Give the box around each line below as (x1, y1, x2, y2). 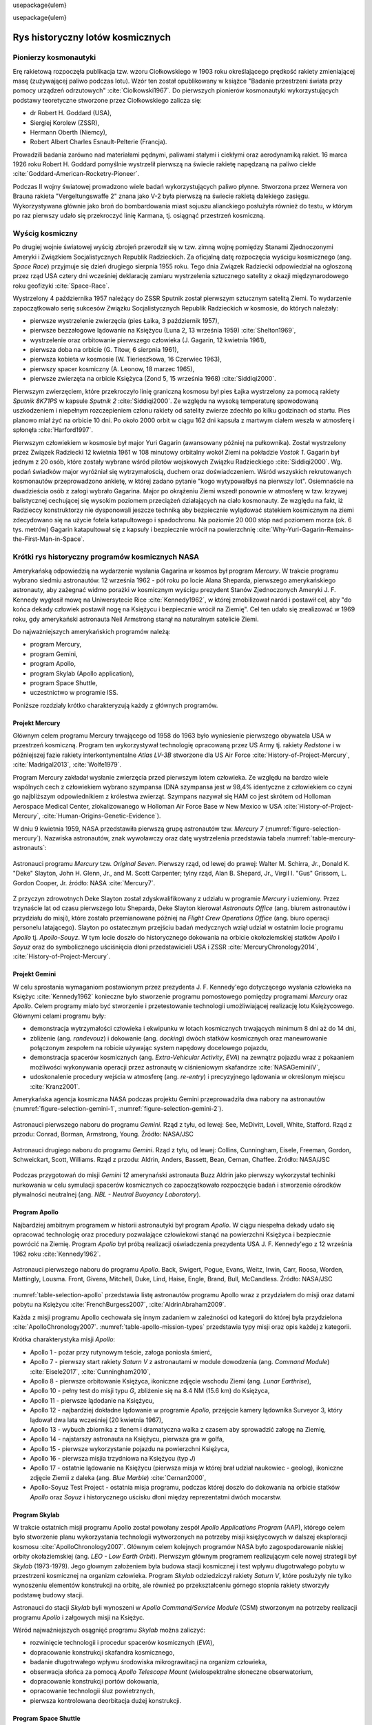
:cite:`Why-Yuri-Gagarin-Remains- (257, 525, 354, 534)
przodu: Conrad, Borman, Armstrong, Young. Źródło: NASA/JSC (12, 1130, 194, 1138)
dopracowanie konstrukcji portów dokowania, (30, 1677, 160, 1685)
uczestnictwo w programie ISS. (30, 689, 118, 697)
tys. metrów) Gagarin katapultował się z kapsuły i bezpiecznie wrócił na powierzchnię (12, 525, 256, 534)
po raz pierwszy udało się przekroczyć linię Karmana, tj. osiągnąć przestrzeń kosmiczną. (12, 211, 265, 220)
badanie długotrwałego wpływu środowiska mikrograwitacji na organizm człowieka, (30, 1658, 267, 1666)
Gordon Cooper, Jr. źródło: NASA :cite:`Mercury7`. (12, 878, 156, 887)
